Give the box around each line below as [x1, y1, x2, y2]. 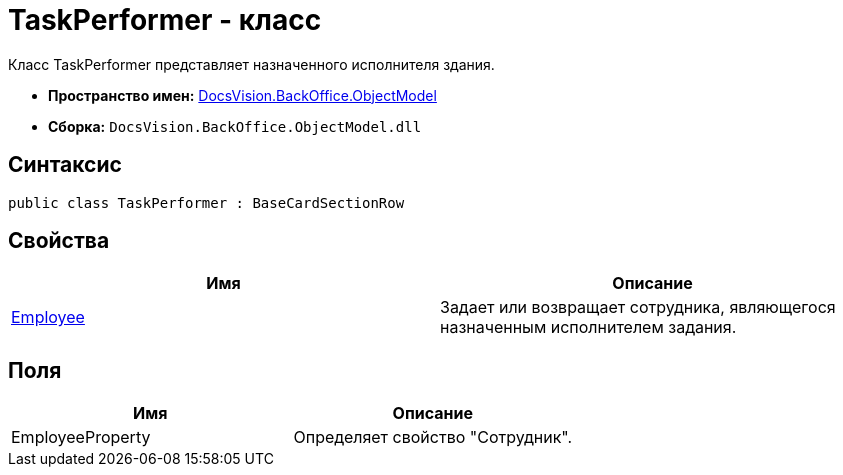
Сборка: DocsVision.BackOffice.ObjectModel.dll [48, 117, 422, 135]
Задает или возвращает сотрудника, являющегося [440, 297, 836, 318]
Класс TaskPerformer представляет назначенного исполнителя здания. [8, 55, 495, 73]
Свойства [8, 228, 110, 254]
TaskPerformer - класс [8, 3, 322, 37]
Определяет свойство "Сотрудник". [293, 427, 573, 448]
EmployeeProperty [11, 427, 151, 448]
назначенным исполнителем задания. [440, 317, 737, 338]
